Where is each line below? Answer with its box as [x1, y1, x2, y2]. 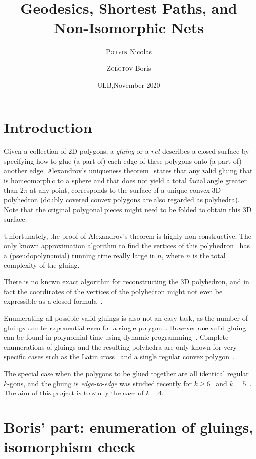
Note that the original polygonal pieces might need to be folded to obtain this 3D [4, 204, 252, 214]
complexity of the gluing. [4, 260, 80, 270]
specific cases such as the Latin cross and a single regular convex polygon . [4, 351, 235, 362]
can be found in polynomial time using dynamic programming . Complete [4, 332, 229, 342]
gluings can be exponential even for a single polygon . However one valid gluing [4, 322, 246, 332]
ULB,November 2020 [97, 79, 160, 90]
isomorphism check [4, 436, 136, 457]
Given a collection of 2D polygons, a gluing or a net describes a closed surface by [4, 146, 249, 156]
